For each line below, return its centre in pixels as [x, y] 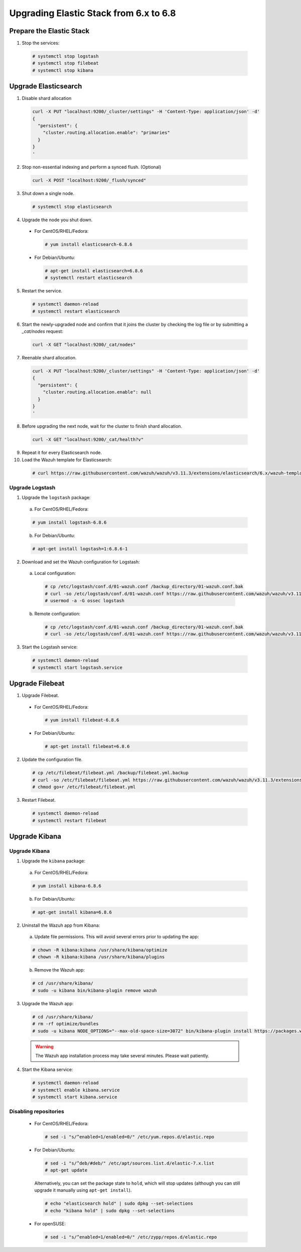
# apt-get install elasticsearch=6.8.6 [94, 271]
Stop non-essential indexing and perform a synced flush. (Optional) [92, 167]
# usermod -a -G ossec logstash [85, 600]
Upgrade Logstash [32, 488]
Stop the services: [41, 43]
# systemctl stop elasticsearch [72, 207]
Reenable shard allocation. [49, 358]
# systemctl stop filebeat [65, 63]
